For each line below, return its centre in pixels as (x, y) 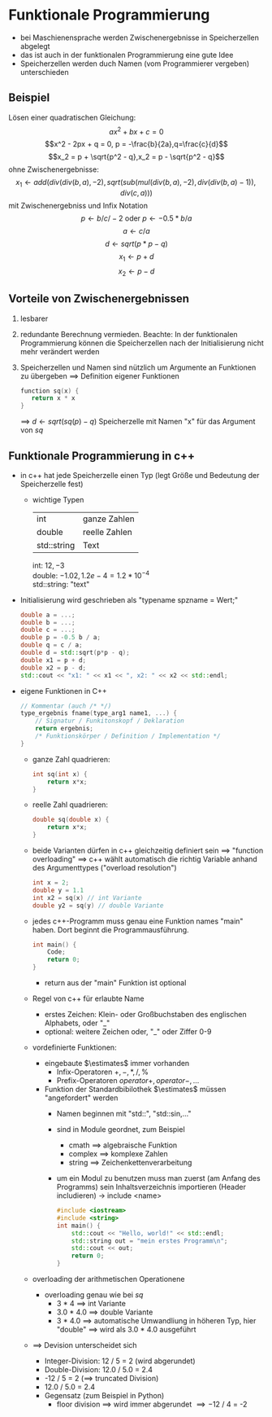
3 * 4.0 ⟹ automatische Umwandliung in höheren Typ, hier (156, 1321)
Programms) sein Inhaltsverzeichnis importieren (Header (151, 1187)
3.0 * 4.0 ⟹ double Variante (105, 1312)
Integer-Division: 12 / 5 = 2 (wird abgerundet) (120, 1361)
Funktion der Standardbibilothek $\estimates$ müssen (135, 1090)
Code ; (57, 952)
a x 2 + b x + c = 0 (136, 130)
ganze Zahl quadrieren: (71, 759)
